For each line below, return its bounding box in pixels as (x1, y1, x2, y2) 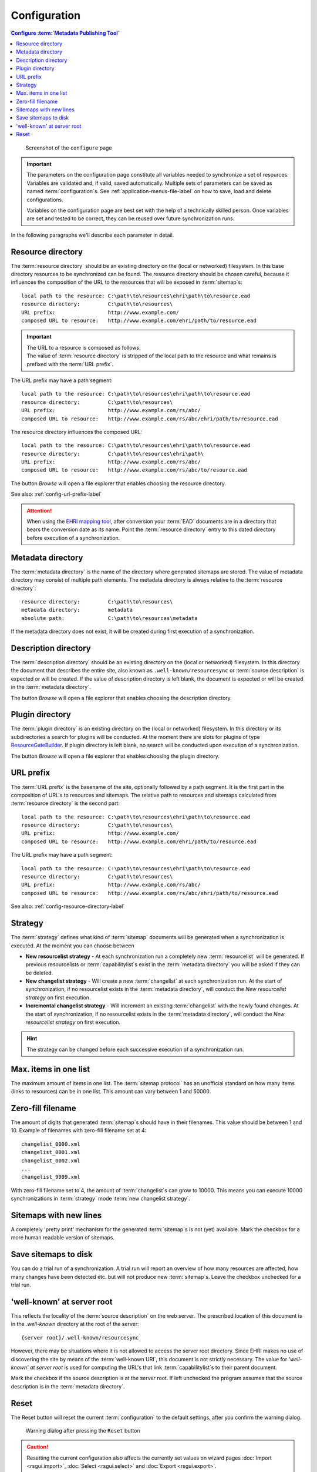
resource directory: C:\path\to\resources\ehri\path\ (21, 450, 204, 457)
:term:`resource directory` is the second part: (11, 800, 120, 807)
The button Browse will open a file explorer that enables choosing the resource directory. (11, 480, 226, 487)
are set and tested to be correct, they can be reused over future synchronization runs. (26, 215, 235, 222)
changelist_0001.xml (21, 1149, 80, 1156)
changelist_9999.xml (21, 1173, 80, 1181)
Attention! (26, 507, 52, 514)
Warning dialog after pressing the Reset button (25, 1427, 140, 1434)
